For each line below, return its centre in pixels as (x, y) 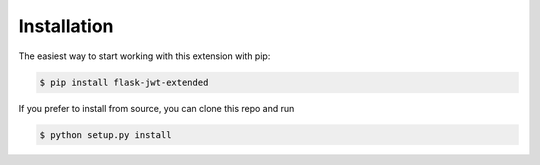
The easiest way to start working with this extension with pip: (144, 56)
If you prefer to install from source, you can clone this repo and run (156, 108)
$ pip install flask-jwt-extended (124, 82)
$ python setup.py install (105, 134)
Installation (66, 26)
